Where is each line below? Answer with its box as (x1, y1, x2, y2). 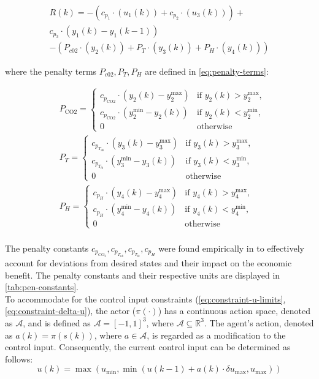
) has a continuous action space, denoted (158, 304, 310, 317)
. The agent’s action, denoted (204, 316, 314, 329)
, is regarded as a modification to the (147, 328, 286, 341)
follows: (5, 352, 33, 365)
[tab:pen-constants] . (5, 280, 79, 293)
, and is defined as (23, 316, 91, 329)
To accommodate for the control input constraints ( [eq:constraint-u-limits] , (5, 292, 286, 305)
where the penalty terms (5, 64, 97, 77)
